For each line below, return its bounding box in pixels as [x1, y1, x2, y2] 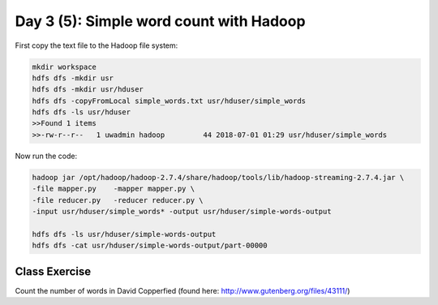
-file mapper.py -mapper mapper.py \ [32, 184, 195, 194]
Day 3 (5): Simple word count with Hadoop [15, 12, 306, 30]
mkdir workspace [32, 62, 97, 71]
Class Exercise [15, 264, 92, 278]
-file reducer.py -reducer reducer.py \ [32, 195, 204, 204]
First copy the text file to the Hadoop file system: [15, 41, 178, 50]
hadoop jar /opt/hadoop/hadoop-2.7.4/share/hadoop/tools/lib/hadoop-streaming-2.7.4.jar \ [32, 173, 405, 182]
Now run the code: [15, 151, 77, 161]
